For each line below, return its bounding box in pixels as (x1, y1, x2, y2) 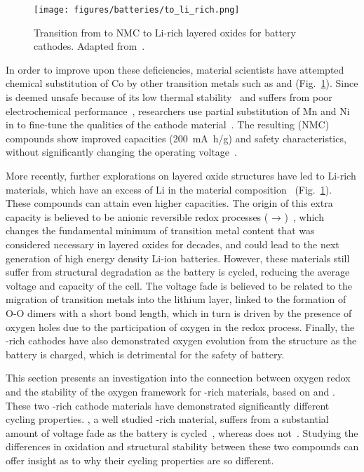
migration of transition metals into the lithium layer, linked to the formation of (6, 292, 346, 306)
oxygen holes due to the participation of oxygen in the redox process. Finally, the (6, 319, 355, 334)
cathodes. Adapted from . (34, 39, 145, 53)
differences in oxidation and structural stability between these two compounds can (6, 439, 359, 454)
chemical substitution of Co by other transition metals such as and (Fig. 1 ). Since (6, 76, 358, 90)
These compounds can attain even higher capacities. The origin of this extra (6, 196, 333, 210)
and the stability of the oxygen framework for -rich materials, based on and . (6, 384, 335, 398)
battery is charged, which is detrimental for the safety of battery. (6, 346, 285, 361)
